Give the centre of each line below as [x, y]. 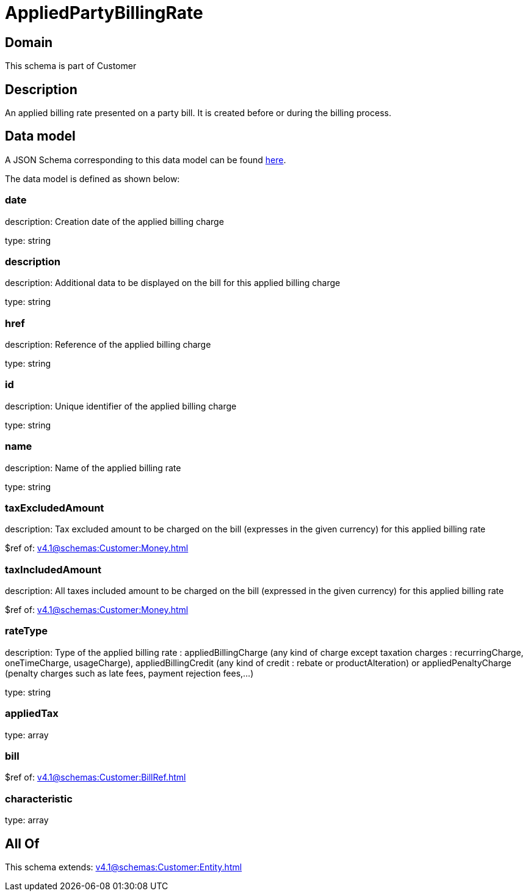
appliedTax [32, 714]
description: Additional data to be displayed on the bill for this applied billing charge [173, 283]
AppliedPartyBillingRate [104, 13]
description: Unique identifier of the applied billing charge [121, 406]
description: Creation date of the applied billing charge [114, 221]
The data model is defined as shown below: [92, 178]
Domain [29, 42]
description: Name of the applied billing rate [93, 468]
